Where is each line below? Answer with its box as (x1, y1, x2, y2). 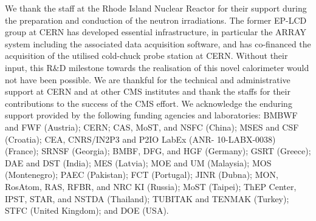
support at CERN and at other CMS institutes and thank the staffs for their (5, 85, 290, 98)
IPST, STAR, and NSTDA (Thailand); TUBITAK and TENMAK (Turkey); (5, 192, 289, 205)
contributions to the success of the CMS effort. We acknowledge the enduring (5, 97, 292, 109)
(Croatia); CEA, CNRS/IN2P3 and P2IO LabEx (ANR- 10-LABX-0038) (5, 132, 276, 145)
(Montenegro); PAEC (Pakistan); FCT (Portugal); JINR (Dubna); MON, (5, 168, 278, 181)
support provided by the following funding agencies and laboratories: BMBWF (5, 109, 298, 121)
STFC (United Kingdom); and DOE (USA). (5, 204, 169, 217)
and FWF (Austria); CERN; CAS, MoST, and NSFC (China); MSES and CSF (5, 120, 299, 133)
